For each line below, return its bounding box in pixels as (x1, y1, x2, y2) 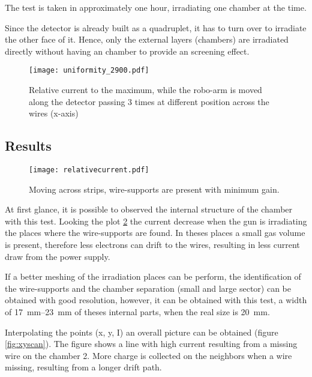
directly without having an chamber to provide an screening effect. (5, 44, 250, 57)
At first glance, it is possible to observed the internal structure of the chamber (5, 203, 293, 216)
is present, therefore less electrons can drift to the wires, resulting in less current (5, 238, 300, 251)
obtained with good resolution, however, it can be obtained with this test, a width (5, 294, 307, 306)
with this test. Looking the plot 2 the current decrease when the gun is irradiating (5, 214, 307, 227)
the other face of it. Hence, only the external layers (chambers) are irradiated (5, 33, 289, 46)
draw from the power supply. (5, 250, 110, 262)
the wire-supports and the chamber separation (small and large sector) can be (5, 282, 291, 294)
